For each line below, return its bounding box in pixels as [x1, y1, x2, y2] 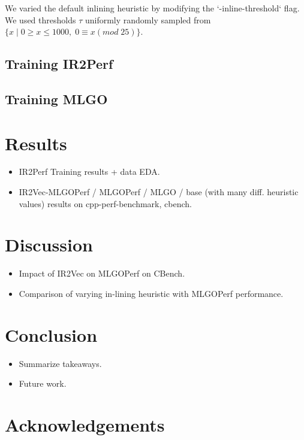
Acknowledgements [5, 412, 165, 437]
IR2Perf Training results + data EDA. [19, 165, 160, 178]
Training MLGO [5, 89, 108, 108]
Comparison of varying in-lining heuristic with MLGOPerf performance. [19, 287, 284, 299]
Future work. [19, 377, 67, 390]
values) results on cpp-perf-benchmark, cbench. [19, 197, 192, 210]
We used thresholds [5, 13, 76, 26]
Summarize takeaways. [19, 357, 102, 369]
